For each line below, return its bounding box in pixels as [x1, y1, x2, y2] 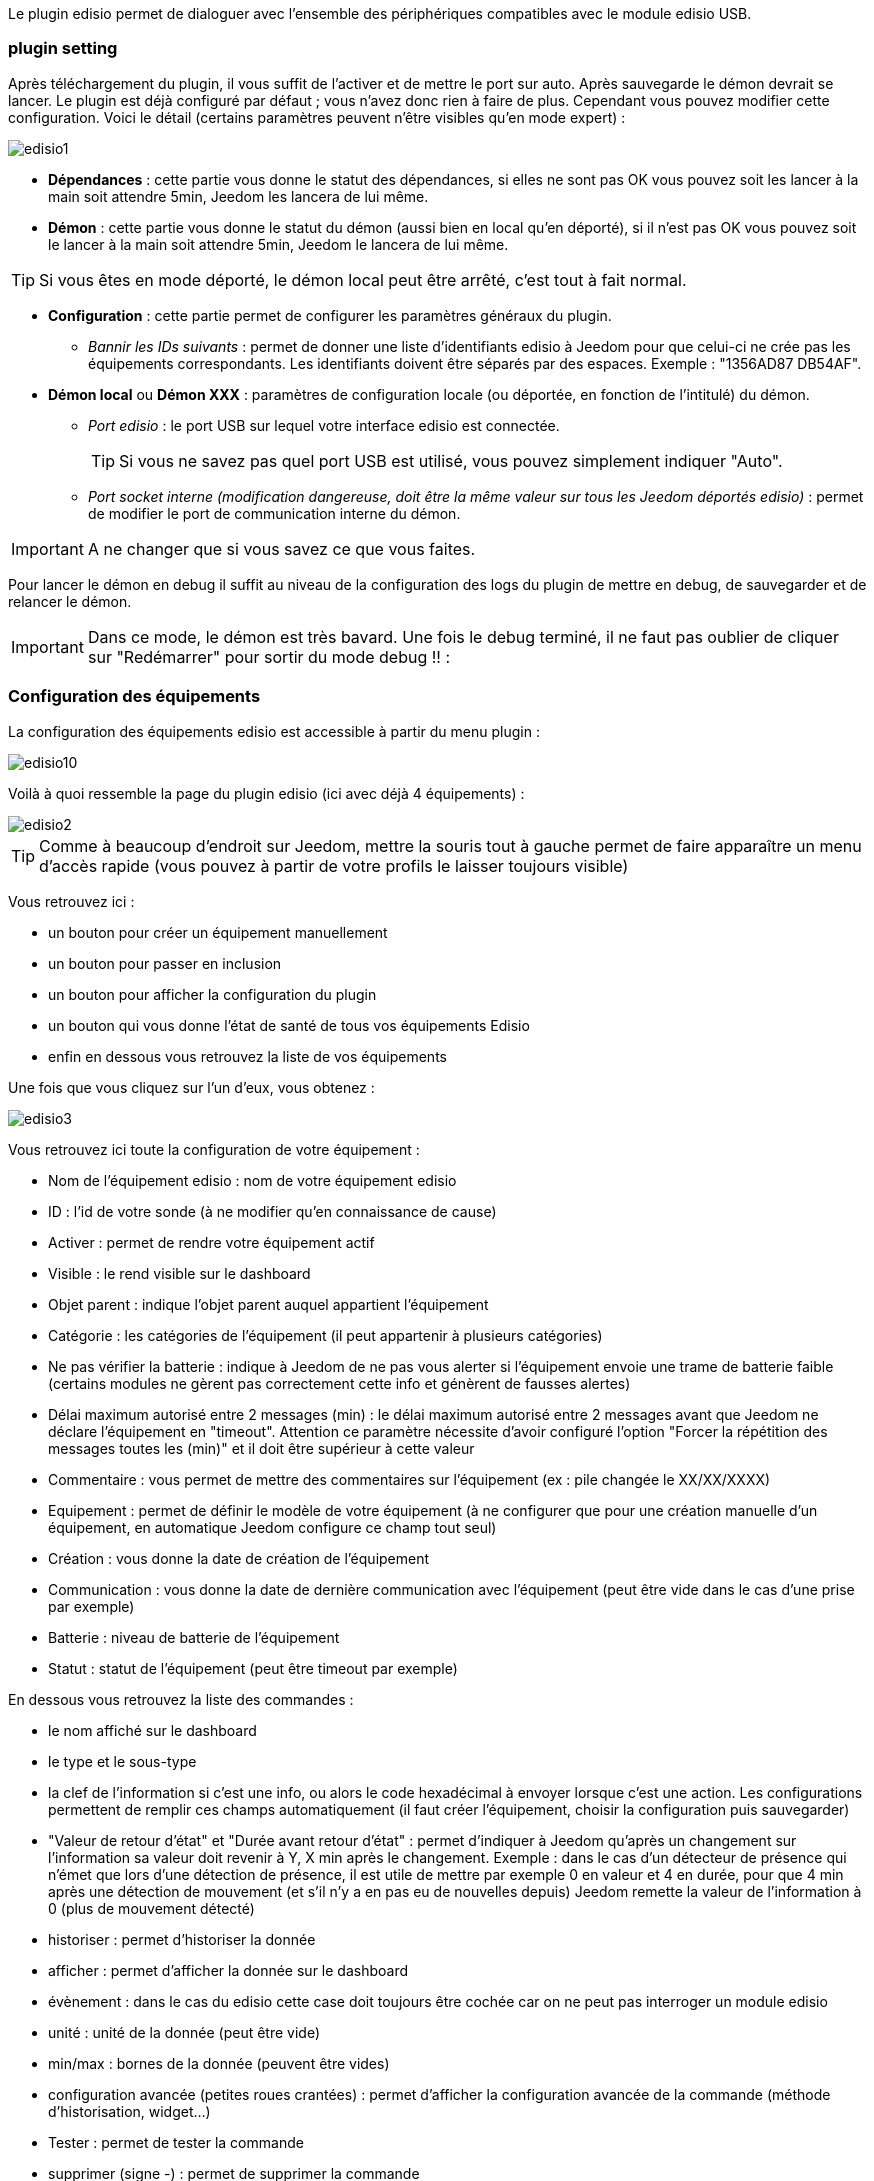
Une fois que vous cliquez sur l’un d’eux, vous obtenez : [8, 1078, 375, 1096]
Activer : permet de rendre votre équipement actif [48, 1233, 375, 1251]
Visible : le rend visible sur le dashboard [48, 1264, 311, 1282]
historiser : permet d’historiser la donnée [48, 1930, 316, 1948]
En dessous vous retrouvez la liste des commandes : [8, 1690, 354, 1708]
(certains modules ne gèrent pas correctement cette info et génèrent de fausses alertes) [48, 1374, 631, 1392]
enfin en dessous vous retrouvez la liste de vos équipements [48, 1047, 447, 1065]
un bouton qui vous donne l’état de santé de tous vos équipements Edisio [48, 1016, 530, 1034]
